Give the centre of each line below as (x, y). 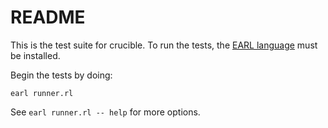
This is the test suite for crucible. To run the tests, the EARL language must (164, 45)
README (48, 17)
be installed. (35, 55)
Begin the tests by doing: (61, 75)
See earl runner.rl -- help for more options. (105, 112)
